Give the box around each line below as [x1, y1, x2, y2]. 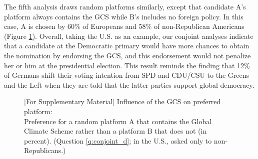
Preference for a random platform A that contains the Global [24, 116, 212, 126]
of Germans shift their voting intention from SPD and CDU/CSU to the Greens [4, 70, 249, 80]
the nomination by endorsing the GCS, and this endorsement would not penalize [4, 50, 251, 60]
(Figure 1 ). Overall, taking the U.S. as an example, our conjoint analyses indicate [4, 30, 253, 41]
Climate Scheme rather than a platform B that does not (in [24, 126, 207, 136]
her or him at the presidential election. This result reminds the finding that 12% [4, 60, 250, 70]
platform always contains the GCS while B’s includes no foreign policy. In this [4, 11, 243, 21]
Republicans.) [24, 145, 66, 156]
